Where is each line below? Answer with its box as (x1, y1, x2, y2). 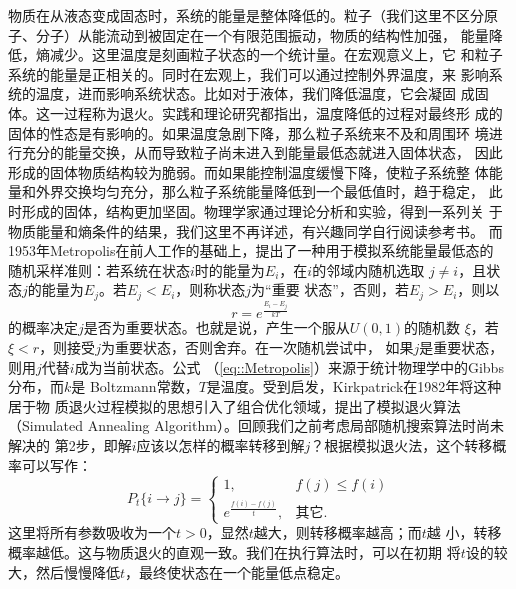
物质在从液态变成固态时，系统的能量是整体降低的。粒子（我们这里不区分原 (8, 5, 498, 25)
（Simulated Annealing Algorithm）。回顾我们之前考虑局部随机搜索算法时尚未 (8, 415, 504, 436)
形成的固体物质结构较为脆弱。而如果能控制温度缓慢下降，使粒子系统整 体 (8, 161, 489, 182)
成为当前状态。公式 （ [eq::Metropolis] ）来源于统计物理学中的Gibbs (74, 356, 504, 377)
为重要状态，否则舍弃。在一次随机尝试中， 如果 (100, 337, 414, 358)
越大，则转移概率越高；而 (253, 522, 422, 543)
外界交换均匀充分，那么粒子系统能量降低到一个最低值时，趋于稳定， (35, 181, 484, 202)
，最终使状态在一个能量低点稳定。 (125, 561, 350, 582)
